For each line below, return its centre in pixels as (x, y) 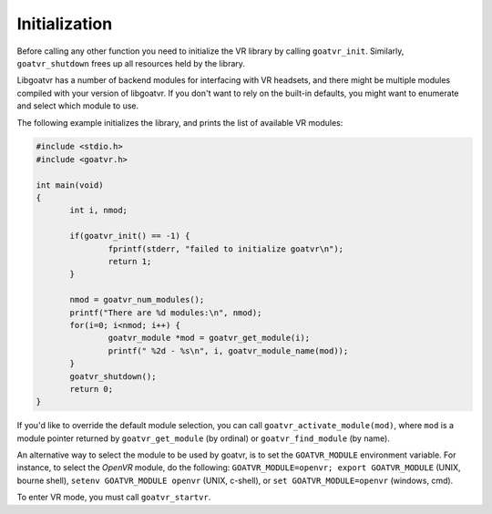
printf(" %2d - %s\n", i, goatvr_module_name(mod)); (228, 350)
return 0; (92, 389)
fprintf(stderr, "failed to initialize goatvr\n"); (226, 249)
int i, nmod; (98, 211)
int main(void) (70, 185)
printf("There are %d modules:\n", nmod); (166, 313)
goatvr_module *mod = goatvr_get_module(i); (209, 338)
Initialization (65, 24)
